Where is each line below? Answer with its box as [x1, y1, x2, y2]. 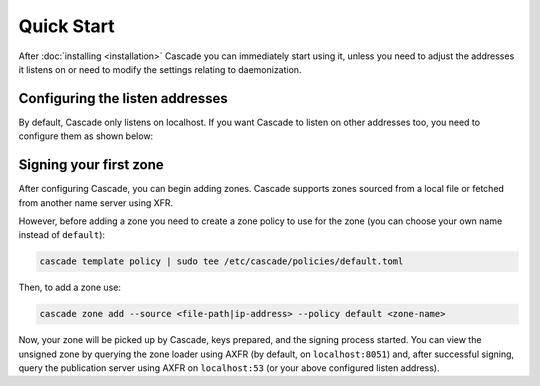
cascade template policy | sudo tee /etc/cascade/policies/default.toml [39, 256, 404, 267]
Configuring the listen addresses [18, 90, 229, 107]
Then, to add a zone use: [18, 281, 122, 294]
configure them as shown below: [18, 130, 154, 142]
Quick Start [18, 15, 115, 37]
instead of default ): [18, 229, 105, 241]
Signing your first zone [18, 156, 164, 174]
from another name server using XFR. [18, 196, 174, 209]
